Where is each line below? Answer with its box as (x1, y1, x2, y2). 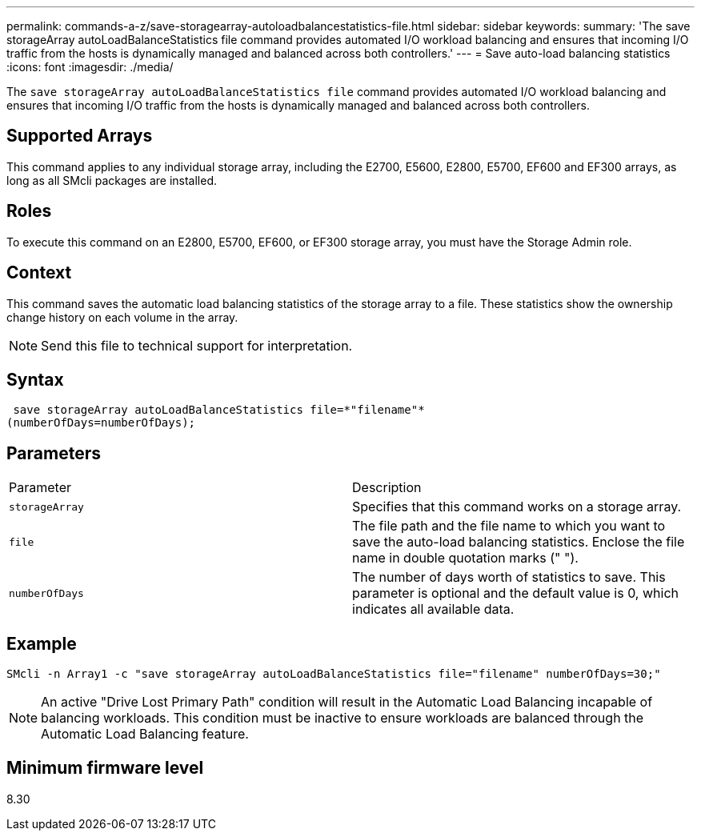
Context (6, 262, 72, 283)
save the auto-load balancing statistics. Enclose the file (352, 534, 685, 551)
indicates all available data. (352, 601, 515, 618)
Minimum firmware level (6, 758, 204, 779)
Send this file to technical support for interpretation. (41, 337, 353, 354)
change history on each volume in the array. (6, 310, 238, 324)
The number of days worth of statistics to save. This (352, 569, 666, 586)
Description (352, 479, 422, 496)
